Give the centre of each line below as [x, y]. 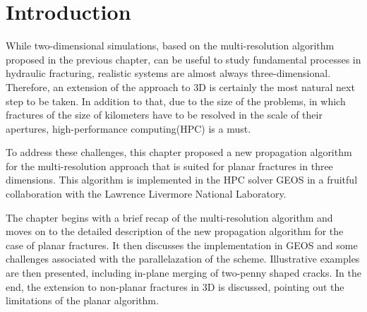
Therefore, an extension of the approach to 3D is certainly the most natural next [180, 86]
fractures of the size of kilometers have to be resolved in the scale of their [164, 115]
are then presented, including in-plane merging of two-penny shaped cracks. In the [184, 273]
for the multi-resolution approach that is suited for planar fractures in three [169, 166]
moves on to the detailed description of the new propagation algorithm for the [175, 231]
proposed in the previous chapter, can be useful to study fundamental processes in [183, 59]
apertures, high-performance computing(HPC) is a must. [128, 128]
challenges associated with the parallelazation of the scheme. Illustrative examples [183, 259]
